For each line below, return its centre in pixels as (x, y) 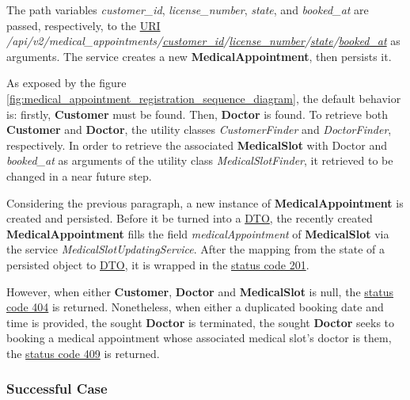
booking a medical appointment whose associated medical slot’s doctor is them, (199, 338)
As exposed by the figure (66, 83)
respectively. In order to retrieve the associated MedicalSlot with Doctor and (197, 145)
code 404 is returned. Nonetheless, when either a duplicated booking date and (195, 307)
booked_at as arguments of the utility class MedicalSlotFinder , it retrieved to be (200, 160)
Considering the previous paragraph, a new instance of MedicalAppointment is (205, 202)
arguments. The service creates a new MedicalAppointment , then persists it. (199, 56)
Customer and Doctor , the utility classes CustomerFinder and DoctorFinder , (199, 130)
